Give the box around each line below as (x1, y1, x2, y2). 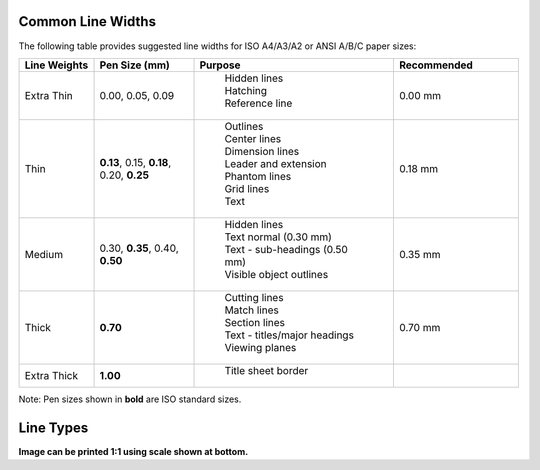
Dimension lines (224, 144, 300, 158)
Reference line (224, 96, 293, 110)
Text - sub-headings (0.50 (224, 242, 349, 256)
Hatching (224, 83, 268, 97)
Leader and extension (224, 156, 327, 170)
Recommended (398, 58, 474, 72)
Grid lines (224, 181, 270, 195)
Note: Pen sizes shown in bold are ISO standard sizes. (18, 393, 242, 405)
